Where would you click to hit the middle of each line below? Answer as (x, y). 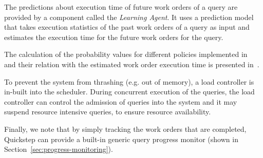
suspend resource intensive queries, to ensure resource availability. (108, 112)
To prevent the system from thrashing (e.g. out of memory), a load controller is (129, 81)
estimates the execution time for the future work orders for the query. (114, 37)
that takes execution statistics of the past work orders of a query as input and (127, 27)
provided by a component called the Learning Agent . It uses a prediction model (129, 17)
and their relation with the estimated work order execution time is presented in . (132, 64)
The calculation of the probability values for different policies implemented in (126, 54)
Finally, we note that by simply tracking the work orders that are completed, (125, 129)
